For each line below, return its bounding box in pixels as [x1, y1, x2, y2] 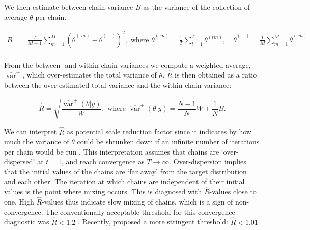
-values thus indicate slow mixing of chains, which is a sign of [42, 196, 233, 207]
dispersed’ [4, 156, 35, 167]
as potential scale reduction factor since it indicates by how [67, 126, 251, 137]
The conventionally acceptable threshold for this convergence [45, 206, 235, 217]
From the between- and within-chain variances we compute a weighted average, [4, 59, 251, 70]
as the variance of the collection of [143, 2, 250, 12]
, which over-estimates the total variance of [22, 69, 157, 80]
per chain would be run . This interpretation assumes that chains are [4, 146, 219, 157]
